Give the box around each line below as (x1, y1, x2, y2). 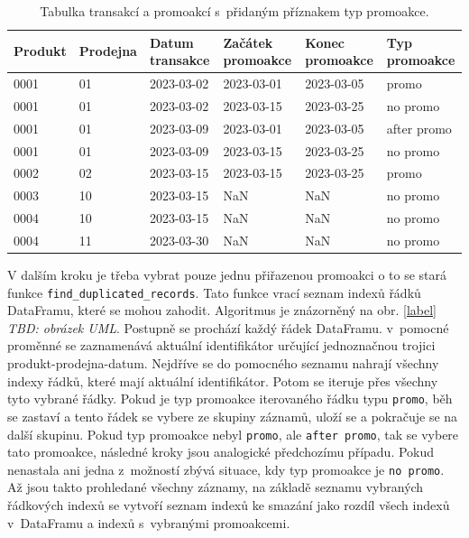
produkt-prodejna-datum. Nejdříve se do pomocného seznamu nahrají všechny (7, 354, 439, 373)
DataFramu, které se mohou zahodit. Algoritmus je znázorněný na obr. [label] (7, 301, 437, 320)
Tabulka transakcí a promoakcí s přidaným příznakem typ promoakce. (40, 2, 429, 20)
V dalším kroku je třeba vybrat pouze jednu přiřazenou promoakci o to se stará (7, 265, 447, 284)
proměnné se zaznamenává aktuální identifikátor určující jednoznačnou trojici (7, 336, 436, 355)
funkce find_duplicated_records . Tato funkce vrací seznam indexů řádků (7, 283, 421, 301)
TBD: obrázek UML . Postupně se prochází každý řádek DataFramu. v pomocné (7, 318, 449, 337)
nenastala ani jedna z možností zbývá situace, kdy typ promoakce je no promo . (7, 459, 445, 478)
